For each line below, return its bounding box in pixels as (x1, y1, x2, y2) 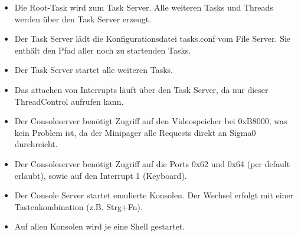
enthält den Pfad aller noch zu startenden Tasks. (14, 44, 191, 56)
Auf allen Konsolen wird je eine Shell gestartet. (14, 220, 185, 232)
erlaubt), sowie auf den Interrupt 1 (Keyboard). (14, 169, 187, 181)
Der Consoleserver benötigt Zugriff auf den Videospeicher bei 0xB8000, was (14, 115, 287, 127)
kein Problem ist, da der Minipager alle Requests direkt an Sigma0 (14, 126, 256, 138)
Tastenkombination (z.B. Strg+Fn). (14, 200, 143, 212)
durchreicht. (14, 138, 58, 150)
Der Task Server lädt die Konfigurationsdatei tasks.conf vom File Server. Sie (14, 32, 291, 45)
